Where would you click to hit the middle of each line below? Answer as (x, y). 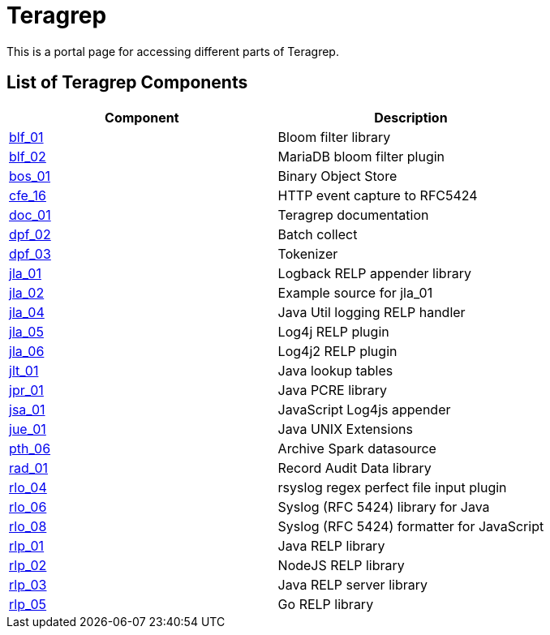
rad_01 (28, 468)
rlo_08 (28, 526)
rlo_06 (28, 506)
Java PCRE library (333, 390)
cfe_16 (28, 195)
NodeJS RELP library (341, 565)
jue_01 (28, 429)
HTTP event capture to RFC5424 (378, 195)
